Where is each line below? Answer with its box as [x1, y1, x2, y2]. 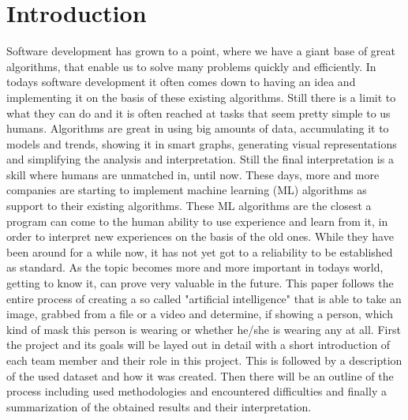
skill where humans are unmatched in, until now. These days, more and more [6, 166, 380, 182]
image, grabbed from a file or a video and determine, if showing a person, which [6, 306, 393, 322]
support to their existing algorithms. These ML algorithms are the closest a [6, 197, 372, 214]
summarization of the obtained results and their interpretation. [6, 398, 312, 414]
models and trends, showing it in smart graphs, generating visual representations [6, 135, 397, 152]
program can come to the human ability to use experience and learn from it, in [6, 212, 388, 229]
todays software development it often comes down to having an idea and [6, 73, 356, 90]
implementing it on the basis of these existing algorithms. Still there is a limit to [6, 88, 396, 105]
